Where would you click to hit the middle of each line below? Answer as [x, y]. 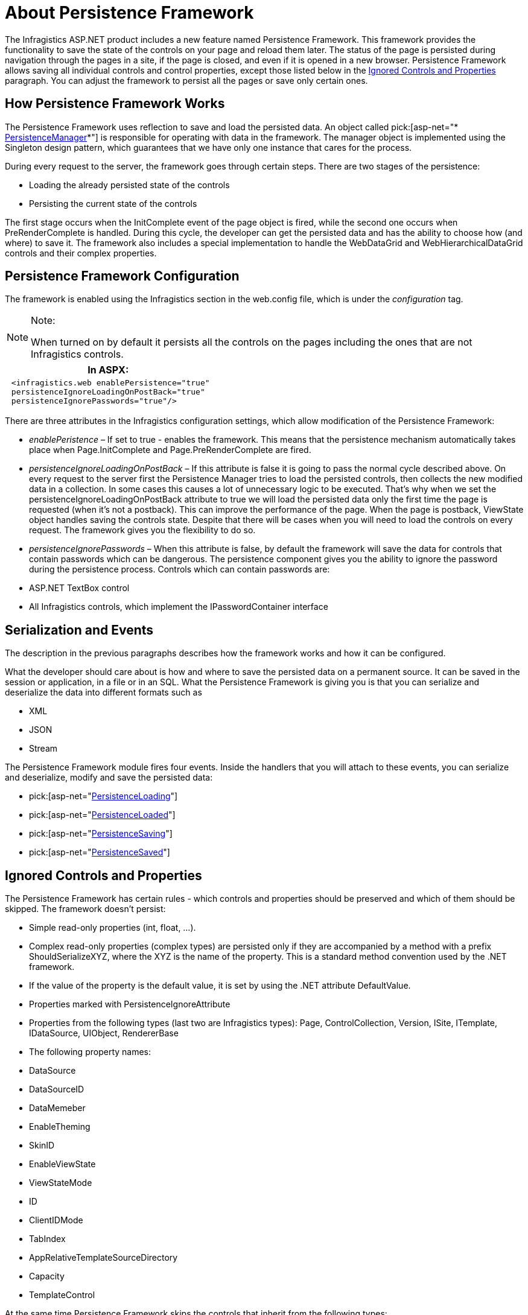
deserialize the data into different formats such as [103, 692]
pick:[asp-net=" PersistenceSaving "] [101, 834]
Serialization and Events [79, 630]
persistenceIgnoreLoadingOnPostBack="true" [108, 392]
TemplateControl [62, 1295]
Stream [43, 749]
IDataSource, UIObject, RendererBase [104, 1033]
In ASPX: [108, 370]
